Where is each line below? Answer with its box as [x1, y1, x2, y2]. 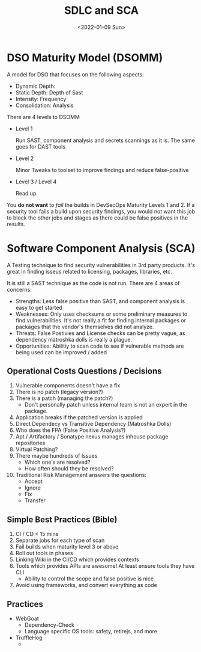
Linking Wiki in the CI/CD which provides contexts [15, 556, 140, 563]
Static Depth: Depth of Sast [15, 88, 83, 96]
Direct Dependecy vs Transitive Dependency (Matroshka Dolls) [15, 420, 172, 428]
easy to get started [15, 304, 62, 311]
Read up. [15, 189, 38, 197]
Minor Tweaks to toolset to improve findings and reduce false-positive [15, 166, 190, 173]
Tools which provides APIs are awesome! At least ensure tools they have [15, 562, 195, 570]
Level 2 [15, 155, 34, 162]
